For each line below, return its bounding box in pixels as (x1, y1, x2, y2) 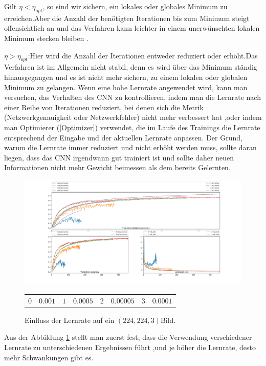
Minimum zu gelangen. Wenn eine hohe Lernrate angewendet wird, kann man (4, 82, 248, 92)
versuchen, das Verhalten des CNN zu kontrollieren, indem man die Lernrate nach (4, 92, 261, 103)
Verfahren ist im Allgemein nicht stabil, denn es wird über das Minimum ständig (4, 62, 257, 72)
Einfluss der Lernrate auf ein (25, 314, 115, 325)
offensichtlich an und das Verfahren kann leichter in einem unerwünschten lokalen (4, 23, 260, 33)
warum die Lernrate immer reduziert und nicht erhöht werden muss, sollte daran (4, 142, 257, 153)
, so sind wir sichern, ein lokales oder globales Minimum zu (42, 1, 228, 11)
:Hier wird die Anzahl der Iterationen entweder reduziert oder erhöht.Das (28, 50, 258, 60)
